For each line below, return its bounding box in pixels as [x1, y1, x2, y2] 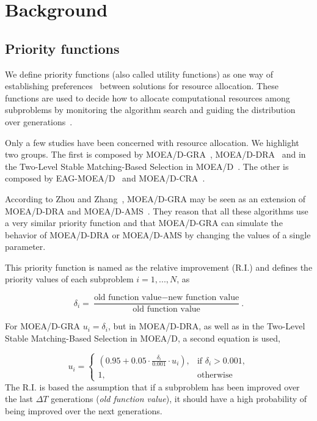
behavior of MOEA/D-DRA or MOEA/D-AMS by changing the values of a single [5, 228, 311, 241]
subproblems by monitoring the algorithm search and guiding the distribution [5, 103, 296, 116]
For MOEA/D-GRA [5, 320, 81, 332]
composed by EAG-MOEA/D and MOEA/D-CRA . [5, 172, 205, 185]
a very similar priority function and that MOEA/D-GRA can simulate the [5, 216, 283, 229]
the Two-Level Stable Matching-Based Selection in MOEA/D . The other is [5, 159, 289, 172]
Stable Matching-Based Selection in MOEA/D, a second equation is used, [5, 331, 280, 344]
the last [5, 392, 33, 405]
